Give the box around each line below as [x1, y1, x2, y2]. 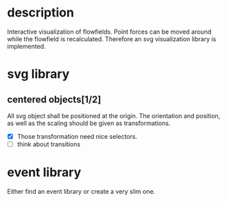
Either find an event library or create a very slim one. [7, 188, 156, 195]
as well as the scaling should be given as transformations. [7, 119, 171, 127]
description [7, 5, 74, 21]
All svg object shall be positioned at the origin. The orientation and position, [7, 111, 221, 120]
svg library [7, 67, 70, 82]
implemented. [7, 42, 46, 50]
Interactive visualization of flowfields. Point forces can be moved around [7, 27, 211, 36]
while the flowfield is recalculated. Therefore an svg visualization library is [7, 34, 217, 43]
